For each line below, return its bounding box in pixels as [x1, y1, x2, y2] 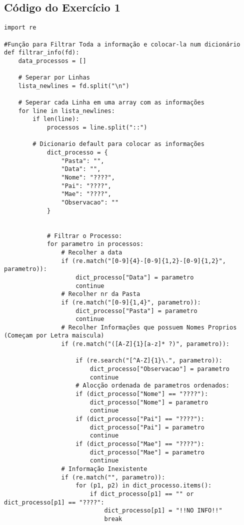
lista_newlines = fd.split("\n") [18, 82, 129, 89]
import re [4, 24, 36, 31]
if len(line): [32, 115, 79, 123]
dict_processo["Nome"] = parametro [89, 398, 208, 406]
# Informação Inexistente [61, 465, 147, 472]
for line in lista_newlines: [18, 107, 115, 114]
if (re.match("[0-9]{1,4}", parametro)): [61, 298, 201, 306]
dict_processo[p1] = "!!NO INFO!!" [104, 507, 222, 514]
